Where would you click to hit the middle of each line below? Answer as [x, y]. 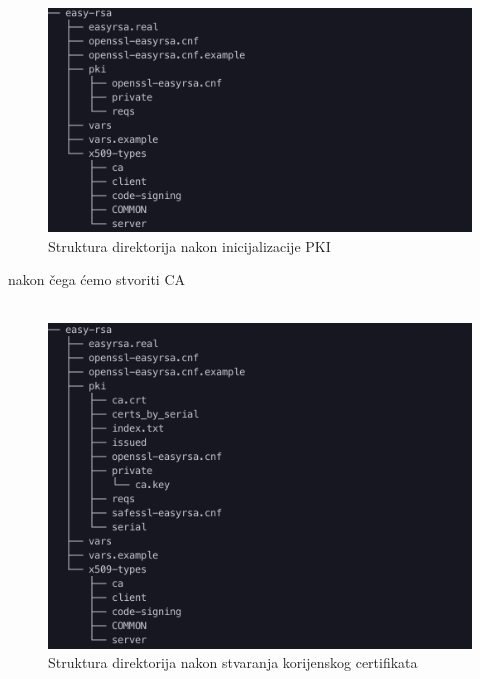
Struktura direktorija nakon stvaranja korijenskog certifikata [233, 662]
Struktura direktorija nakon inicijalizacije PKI [189, 245]
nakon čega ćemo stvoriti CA [97, 279]
